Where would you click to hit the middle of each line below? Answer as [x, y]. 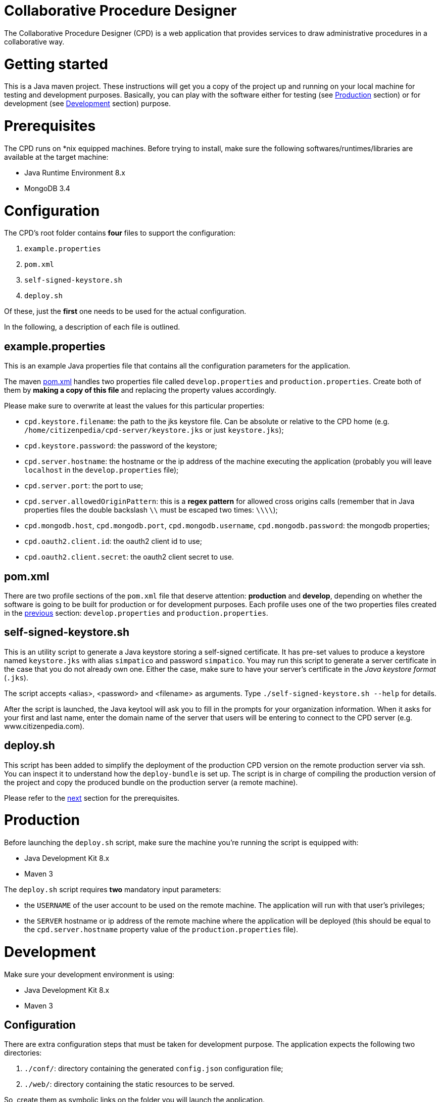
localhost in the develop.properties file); [102, 470]
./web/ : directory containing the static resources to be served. [130, 1084]
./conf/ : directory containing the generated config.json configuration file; [154, 1069]
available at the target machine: [56, 157]
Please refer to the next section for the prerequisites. [92, 798]
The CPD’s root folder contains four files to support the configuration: [120, 233]
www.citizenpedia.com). [44, 726]
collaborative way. [34, 41]
